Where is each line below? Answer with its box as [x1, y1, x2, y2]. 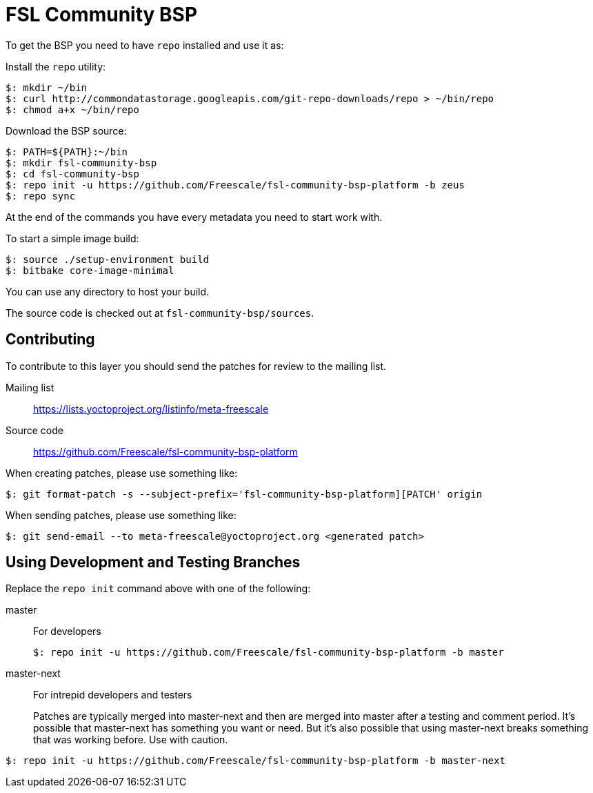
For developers [33, 625, 101, 638]
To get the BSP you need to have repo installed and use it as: [6, 39, 284, 51]
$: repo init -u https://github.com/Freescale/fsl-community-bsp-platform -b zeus [6, 179, 465, 190]
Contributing [6, 331, 95, 349]
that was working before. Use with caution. [33, 734, 228, 746]
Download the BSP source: [6, 124, 127, 137]
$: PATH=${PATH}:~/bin [6, 146, 128, 157]
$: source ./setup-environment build [6, 253, 210, 265]
